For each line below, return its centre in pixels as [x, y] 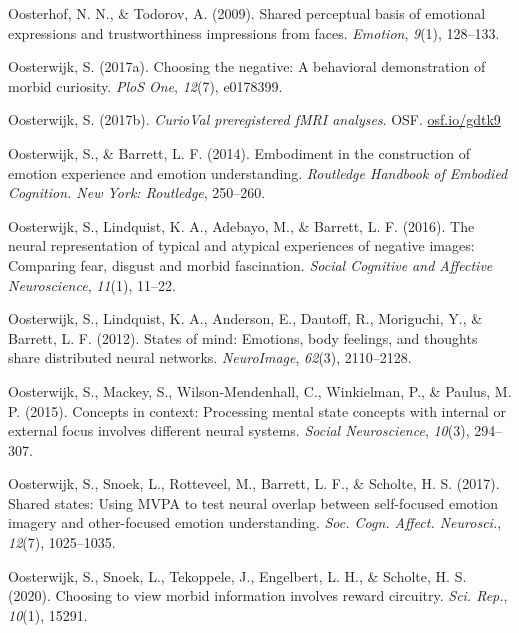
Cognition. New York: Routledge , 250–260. [137, 192]
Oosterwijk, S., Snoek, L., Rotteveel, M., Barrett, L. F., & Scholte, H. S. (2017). [254, 483]
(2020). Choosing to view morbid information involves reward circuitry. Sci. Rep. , [258, 595]
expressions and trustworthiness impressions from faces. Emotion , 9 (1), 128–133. [254, 32]
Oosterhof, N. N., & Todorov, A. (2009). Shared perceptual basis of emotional [247, 13]
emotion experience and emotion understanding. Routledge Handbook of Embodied [258, 172]
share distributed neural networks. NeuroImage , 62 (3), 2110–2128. [210, 357]
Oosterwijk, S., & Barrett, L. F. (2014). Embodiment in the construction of [239, 152]
